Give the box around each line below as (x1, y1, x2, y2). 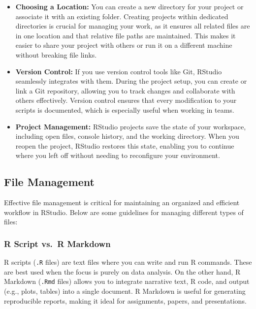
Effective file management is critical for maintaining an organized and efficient (4, 197, 240, 208)
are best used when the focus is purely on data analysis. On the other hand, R (4, 266, 241, 277)
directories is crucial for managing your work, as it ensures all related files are (15, 21, 250, 31)
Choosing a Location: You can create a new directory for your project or (15, 1, 244, 11)
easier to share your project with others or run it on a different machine (15, 40, 232, 50)
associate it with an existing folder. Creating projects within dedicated (15, 11, 228, 21)
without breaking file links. (15, 49, 97, 60)
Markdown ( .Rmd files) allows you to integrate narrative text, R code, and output (4, 276, 250, 286)
